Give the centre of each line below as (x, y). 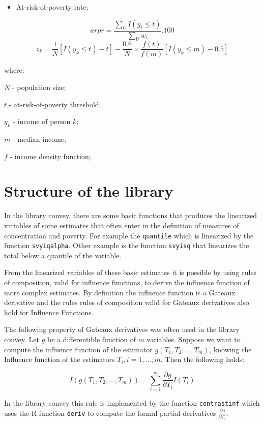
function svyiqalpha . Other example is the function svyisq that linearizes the (127, 245)
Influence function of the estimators (60, 359)
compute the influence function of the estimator (78, 349)
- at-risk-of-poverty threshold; (55, 104)
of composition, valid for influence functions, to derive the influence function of (127, 282)
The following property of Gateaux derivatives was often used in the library (122, 329)
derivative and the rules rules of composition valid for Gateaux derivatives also (127, 302)
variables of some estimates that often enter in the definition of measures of (122, 225)
